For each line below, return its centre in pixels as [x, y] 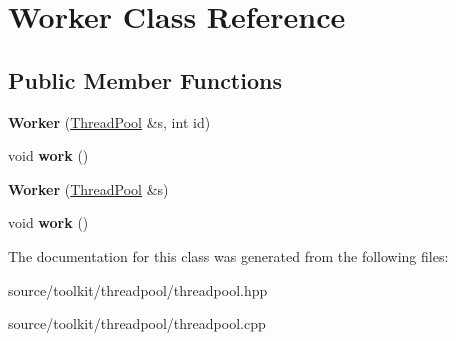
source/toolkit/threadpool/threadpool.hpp [138, 289]
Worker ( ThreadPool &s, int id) [109, 121]
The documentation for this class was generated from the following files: [228, 255]
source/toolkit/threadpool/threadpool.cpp [137, 323]
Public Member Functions [145, 79]
